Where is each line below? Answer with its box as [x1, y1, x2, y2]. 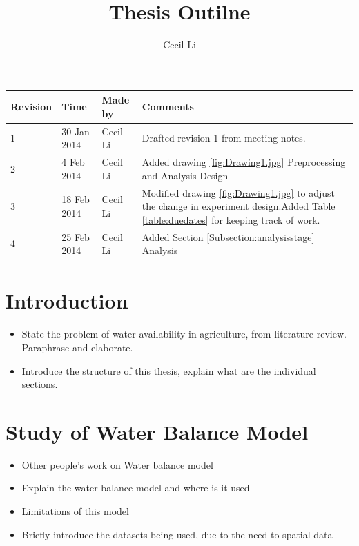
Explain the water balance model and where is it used [21, 480, 250, 495]
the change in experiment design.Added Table [142, 199, 336, 213]
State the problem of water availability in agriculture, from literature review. [21, 326, 347, 341]
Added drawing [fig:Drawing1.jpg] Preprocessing [142, 155, 346, 169]
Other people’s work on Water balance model [21, 457, 213, 471]
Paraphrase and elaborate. [21, 340, 133, 354]
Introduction [6, 286, 128, 315]
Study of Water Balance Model [6, 417, 309, 445]
